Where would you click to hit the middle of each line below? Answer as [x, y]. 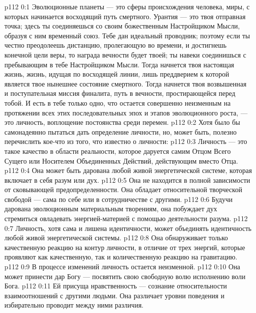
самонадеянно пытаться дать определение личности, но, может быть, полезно [121, 131]
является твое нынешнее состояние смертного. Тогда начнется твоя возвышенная [126, 83]
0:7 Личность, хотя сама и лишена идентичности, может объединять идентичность [128, 228]
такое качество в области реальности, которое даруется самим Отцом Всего [118, 151]
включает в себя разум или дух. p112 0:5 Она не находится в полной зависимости [128, 180]
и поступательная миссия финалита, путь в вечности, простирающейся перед [120, 93]
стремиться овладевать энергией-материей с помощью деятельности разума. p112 [126, 218]
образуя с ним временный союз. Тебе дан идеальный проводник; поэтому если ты [127, 35]
